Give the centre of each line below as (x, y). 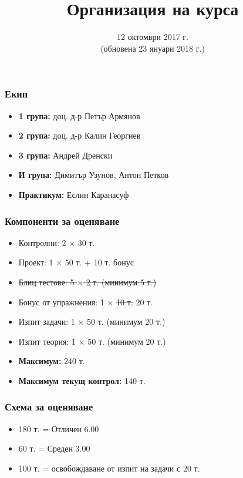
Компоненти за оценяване (62, 221)
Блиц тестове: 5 (46, 282)
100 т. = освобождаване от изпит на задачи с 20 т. (109, 468)
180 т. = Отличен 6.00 (59, 428)
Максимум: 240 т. (52, 361)
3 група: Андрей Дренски (65, 155)
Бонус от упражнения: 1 (61, 302)
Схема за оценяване (49, 407)
